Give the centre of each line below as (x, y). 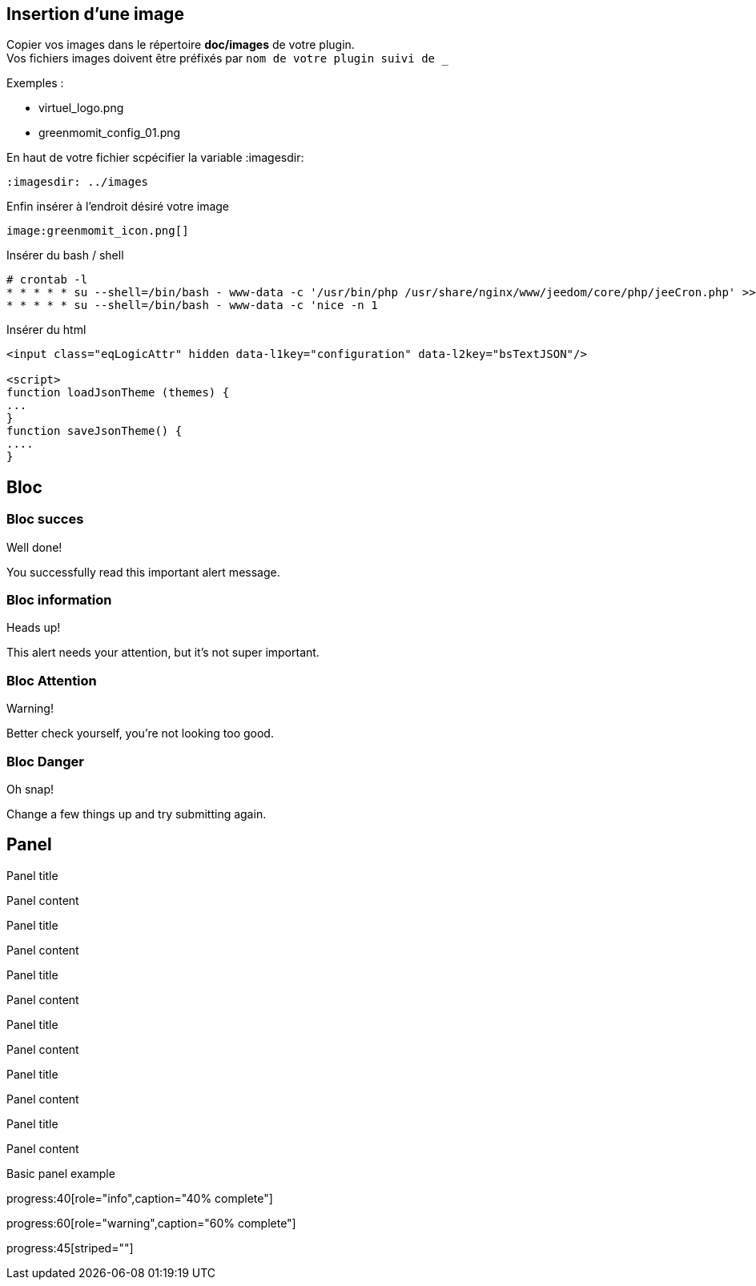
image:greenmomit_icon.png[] (98, 231)
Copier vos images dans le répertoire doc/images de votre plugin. (181, 45)
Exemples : (35, 83)
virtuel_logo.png (81, 108)
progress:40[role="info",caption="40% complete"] (140, 1198)
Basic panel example (61, 1173)
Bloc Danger (46, 761)
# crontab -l (47, 280)
